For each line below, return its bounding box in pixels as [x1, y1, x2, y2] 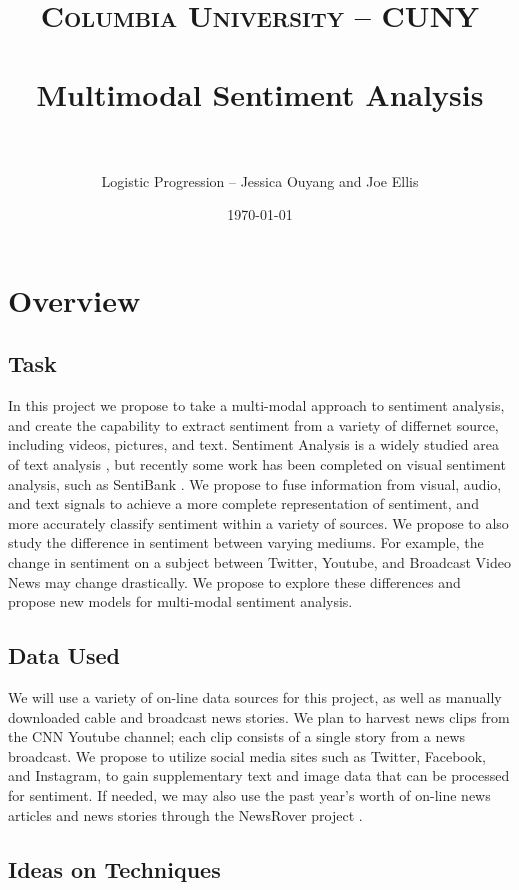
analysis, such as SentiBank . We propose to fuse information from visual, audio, [8, 473, 502, 494]
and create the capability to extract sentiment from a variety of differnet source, [8, 414, 499, 435]
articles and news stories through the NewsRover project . [8, 804, 363, 825]
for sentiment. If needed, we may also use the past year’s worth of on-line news [8, 784, 491, 805]
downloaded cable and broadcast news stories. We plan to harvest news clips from [8, 706, 510, 727]
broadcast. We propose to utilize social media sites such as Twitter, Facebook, [8, 745, 486, 766]
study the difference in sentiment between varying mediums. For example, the [8, 532, 484, 553]
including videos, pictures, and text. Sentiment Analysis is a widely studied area [8, 434, 499, 455]
